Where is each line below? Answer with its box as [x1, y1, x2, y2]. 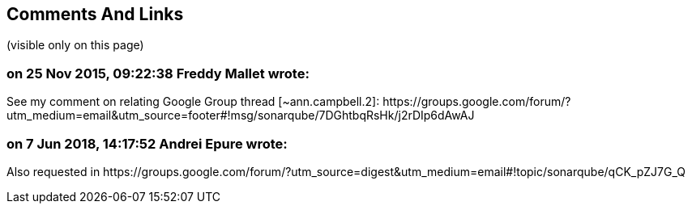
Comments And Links [6, 4, 184, 24]
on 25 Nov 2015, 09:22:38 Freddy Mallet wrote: [6, 65, 310, 82]
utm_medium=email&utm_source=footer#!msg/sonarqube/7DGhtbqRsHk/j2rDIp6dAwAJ [6, 108, 475, 123]
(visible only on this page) [6, 38, 144, 52]
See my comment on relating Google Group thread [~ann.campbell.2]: [6, 94, 380, 109]
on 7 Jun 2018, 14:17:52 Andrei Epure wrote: [6, 135, 288, 152]
